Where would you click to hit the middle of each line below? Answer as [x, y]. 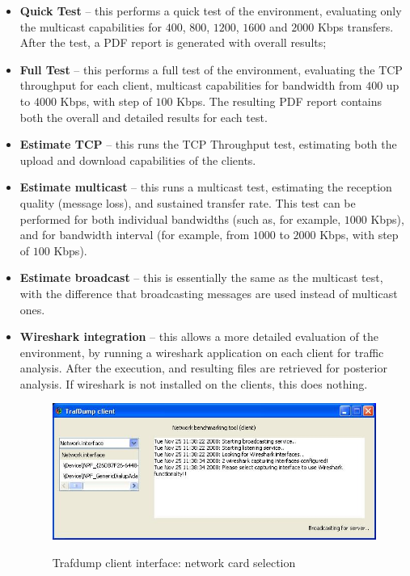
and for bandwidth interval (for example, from [135, 235]
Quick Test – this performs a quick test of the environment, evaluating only [211, 11]
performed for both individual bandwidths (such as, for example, [180, 219]
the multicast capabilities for [91, 26]
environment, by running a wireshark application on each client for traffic [202, 352]
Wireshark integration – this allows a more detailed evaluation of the [199, 336]
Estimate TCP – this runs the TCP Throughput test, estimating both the [208, 144]
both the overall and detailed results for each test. [144, 117]
